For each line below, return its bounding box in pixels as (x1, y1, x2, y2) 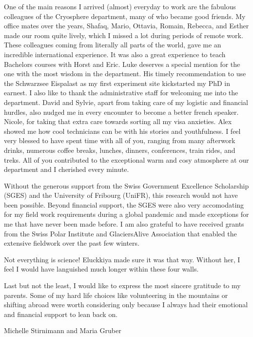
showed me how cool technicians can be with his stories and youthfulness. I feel (4, 126, 241, 136)
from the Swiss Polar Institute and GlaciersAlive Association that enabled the (4, 228, 237, 238)
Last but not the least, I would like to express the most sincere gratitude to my (4, 280, 241, 291)
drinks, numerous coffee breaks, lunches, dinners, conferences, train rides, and (4, 145, 235, 155)
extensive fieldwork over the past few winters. (4, 238, 139, 248)
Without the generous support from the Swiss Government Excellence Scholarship (4, 180, 249, 190)
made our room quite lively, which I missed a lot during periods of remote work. (4, 30, 243, 40)
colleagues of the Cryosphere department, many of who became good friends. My (4, 11, 246, 21)
